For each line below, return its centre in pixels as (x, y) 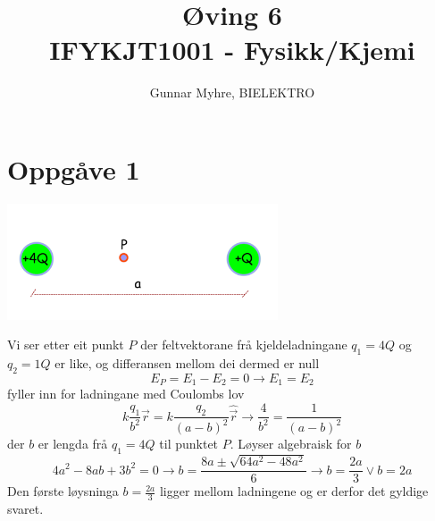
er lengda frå (73, 444)
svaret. (25, 508)
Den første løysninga (63, 491)
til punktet (189, 444)
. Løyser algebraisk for (291, 444)
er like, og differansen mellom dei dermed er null (187, 363)
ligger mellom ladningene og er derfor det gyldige (294, 491)
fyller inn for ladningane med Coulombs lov (126, 394)
